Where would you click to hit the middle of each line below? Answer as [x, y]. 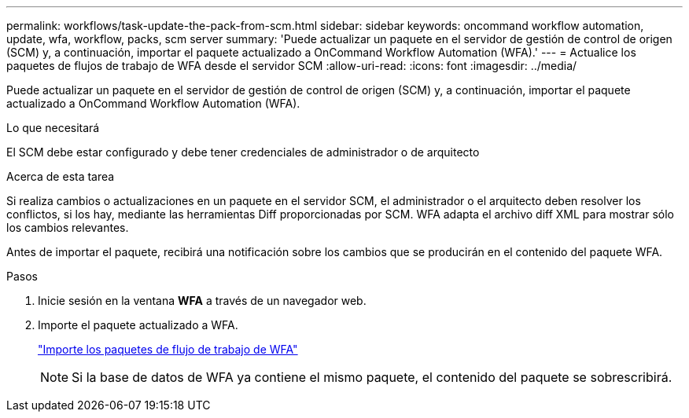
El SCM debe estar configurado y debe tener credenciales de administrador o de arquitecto [243, 152]
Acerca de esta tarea [61, 176]
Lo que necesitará [53, 128]
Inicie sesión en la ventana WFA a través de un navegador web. [202, 301]
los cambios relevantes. [68, 227]
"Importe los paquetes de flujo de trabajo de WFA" [168, 349]
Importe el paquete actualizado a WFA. [138, 325]
